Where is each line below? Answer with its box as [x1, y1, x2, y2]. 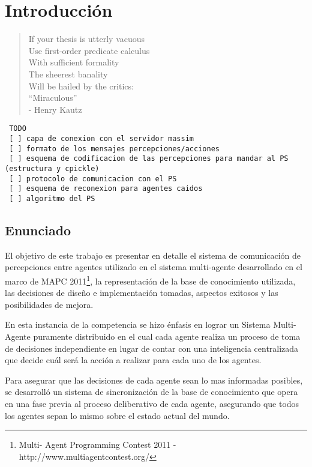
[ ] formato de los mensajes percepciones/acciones [9, 144, 220, 153]
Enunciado [5, 220, 71, 239]
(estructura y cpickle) [5, 164, 100, 173]
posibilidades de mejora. [5, 298, 94, 310]
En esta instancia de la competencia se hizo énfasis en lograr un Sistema [5, 318, 271, 331]
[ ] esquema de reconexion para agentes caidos [9, 184, 203, 193]
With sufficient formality [28, 56, 119, 68]
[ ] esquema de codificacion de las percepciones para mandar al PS [9, 154, 289, 163]
